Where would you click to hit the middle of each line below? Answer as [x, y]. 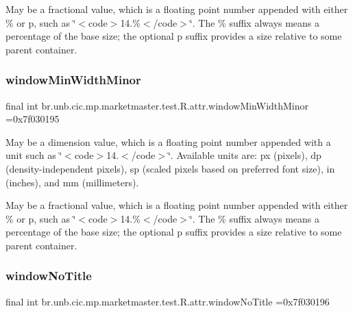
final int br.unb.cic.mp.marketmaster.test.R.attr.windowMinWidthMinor [157, 105]
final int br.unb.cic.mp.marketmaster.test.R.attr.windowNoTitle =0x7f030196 [168, 301]
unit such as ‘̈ [34, 155]
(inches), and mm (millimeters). [72, 182]
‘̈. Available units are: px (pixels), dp [244, 155]
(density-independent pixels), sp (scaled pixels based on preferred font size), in [170, 168]
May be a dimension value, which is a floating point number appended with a [168, 141]
